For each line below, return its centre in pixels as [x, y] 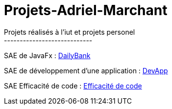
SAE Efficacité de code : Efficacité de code [73, 86]
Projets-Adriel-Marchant [86, 10]
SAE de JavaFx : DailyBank [47, 55]
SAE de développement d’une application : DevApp [86, 70]
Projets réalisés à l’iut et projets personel [70, 32]
